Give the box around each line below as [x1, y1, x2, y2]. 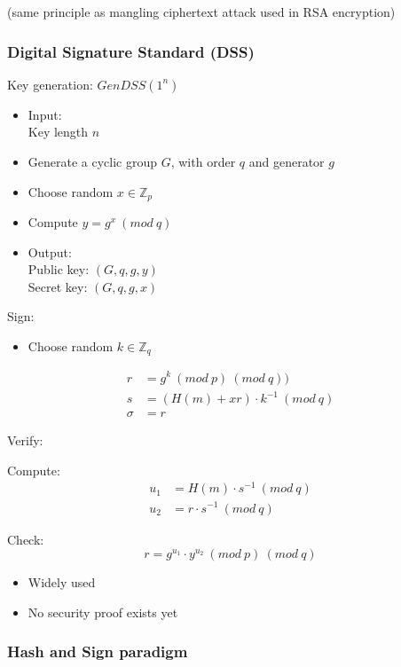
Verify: [7, 431, 43, 450]
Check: [7, 530, 44, 548]
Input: [28, 105, 62, 123]
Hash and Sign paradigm [7, 640, 188, 663]
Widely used [28, 573, 96, 592]
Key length [28, 122, 89, 141]
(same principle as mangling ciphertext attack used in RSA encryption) [7, 3, 396, 20]
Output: [28, 242, 72, 261]
